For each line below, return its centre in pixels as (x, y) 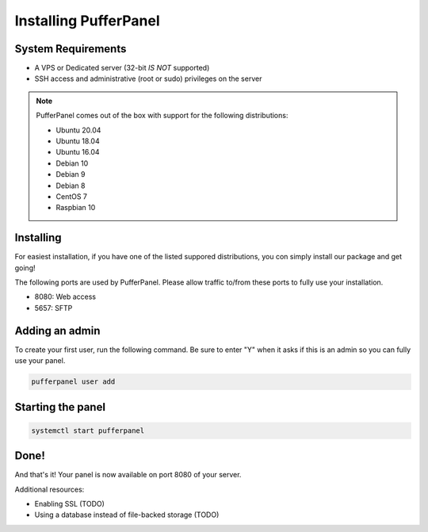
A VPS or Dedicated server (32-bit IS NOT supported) (122, 68)
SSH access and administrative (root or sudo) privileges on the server (148, 78)
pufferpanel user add (73, 382)
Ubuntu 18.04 (78, 141)
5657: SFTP (53, 308)
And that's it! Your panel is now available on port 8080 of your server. (128, 475)
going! (25, 268)
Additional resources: (50, 489)
